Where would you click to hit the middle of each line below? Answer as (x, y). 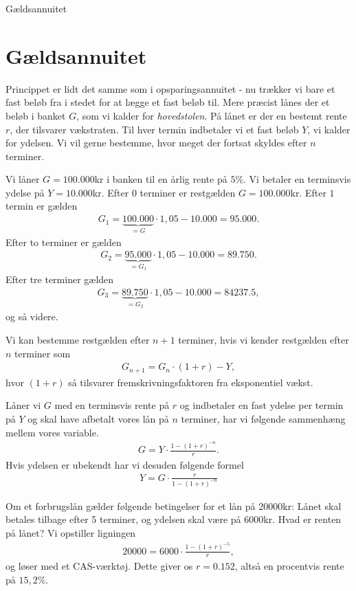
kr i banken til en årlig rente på (161, 179)
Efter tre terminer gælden (60, 279)
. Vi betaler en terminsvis (297, 179)
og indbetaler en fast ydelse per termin (262, 405)
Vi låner (23, 179)
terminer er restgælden (188, 192)
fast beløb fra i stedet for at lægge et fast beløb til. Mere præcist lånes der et (168, 102)
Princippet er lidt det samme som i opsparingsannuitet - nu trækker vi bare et (170, 88)
